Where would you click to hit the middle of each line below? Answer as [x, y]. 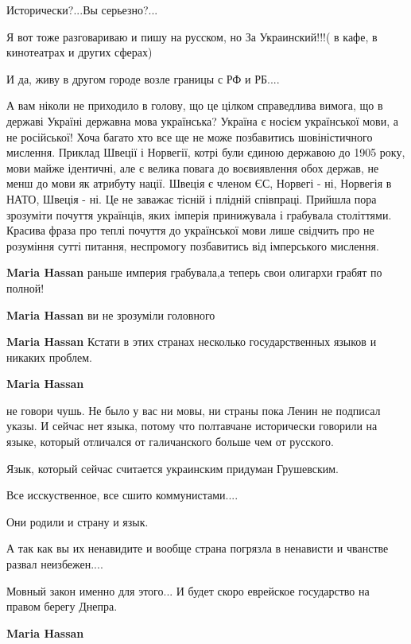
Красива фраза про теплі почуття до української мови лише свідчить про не [190, 230]
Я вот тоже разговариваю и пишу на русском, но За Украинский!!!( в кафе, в [192, 36]
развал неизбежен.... [55, 564]
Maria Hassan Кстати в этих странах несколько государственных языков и [192, 341]
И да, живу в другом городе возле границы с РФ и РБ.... [143, 78]
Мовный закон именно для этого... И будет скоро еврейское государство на [188, 590]
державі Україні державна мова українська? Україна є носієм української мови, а [202, 120]
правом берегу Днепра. [62, 606]
